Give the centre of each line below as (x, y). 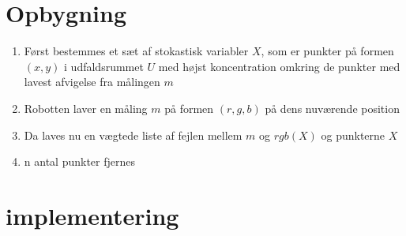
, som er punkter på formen (327, 51)
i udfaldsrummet (104, 66)
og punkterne (353, 135)
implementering (92, 215)
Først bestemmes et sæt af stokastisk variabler (136, 51)
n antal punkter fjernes (79, 161)
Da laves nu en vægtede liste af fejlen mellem (133, 135)
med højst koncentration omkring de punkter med (279, 66)
